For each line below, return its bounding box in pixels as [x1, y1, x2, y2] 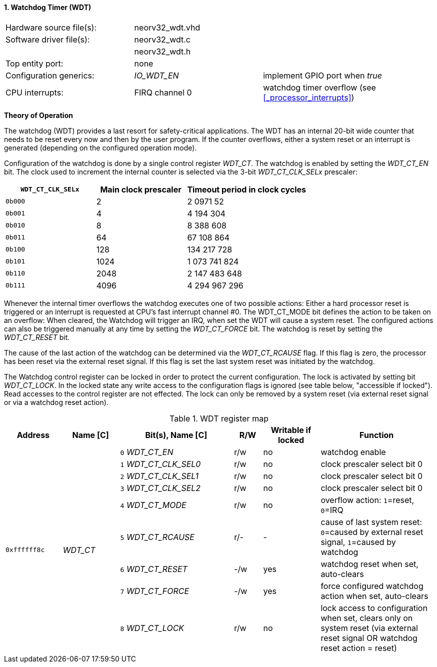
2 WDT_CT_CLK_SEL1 [120, 470, 199, 481]
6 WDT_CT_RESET [120, 563, 187, 574]
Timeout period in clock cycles [187, 184, 306, 194]
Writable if [270, 424, 311, 435]
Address [16, 429, 50, 440]
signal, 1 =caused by [320, 536, 396, 547]
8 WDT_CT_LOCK [120, 622, 184, 633]
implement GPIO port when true [263, 70, 382, 80]
